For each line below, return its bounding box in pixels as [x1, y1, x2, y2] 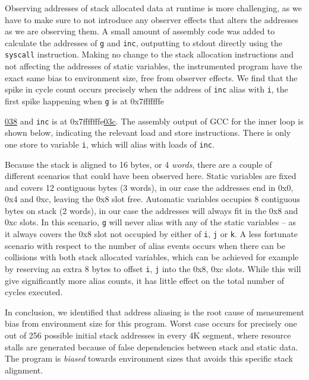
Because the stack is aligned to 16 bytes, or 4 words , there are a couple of [5, 158, 272, 170]
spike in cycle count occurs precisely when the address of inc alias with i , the [5, 83, 288, 95]
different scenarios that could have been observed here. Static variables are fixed [5, 170, 297, 182]
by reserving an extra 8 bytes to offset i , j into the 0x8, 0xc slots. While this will [5, 262, 301, 274]
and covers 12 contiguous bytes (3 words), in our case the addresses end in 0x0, [5, 181, 294, 193]
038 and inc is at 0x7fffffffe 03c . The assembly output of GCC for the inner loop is [5, 114, 304, 127]
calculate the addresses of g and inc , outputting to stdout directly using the [5, 36, 283, 49]
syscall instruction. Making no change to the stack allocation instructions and [5, 48, 294, 60]
